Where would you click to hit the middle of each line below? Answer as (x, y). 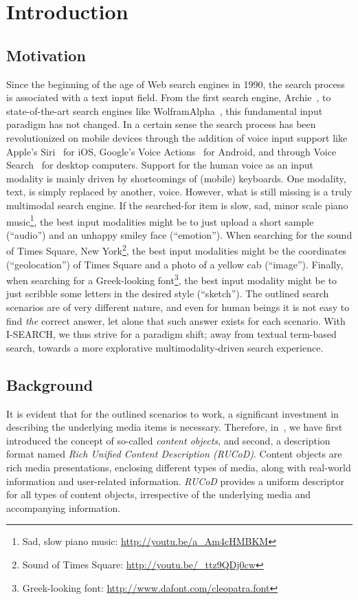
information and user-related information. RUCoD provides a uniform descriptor (175, 481)
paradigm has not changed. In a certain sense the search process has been (161, 124)
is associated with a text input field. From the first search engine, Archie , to (169, 97)
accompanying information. (64, 507)
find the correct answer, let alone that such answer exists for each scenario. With (176, 320)
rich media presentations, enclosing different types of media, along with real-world (179, 467)
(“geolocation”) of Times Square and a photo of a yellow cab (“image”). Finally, (175, 264)
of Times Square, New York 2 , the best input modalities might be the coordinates (177, 250)
